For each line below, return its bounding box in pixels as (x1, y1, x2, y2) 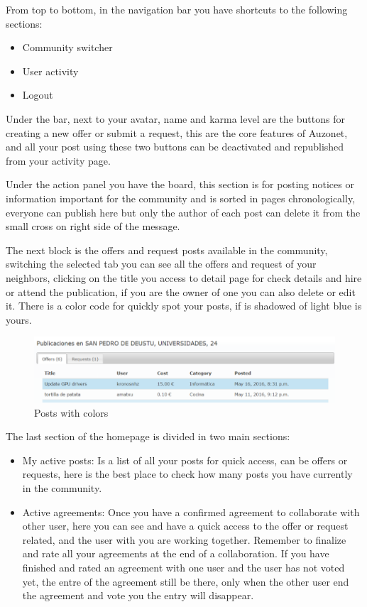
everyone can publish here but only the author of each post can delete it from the (6, 204, 361, 219)
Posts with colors (34, 405, 109, 420)
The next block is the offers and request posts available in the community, (6, 242, 328, 257)
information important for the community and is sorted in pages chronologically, (6, 190, 356, 205)
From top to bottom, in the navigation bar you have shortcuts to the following (6, 2, 348, 16)
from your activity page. (6, 153, 111, 168)
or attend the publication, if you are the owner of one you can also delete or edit (6, 284, 356, 299)
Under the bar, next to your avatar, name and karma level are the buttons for (6, 111, 345, 126)
